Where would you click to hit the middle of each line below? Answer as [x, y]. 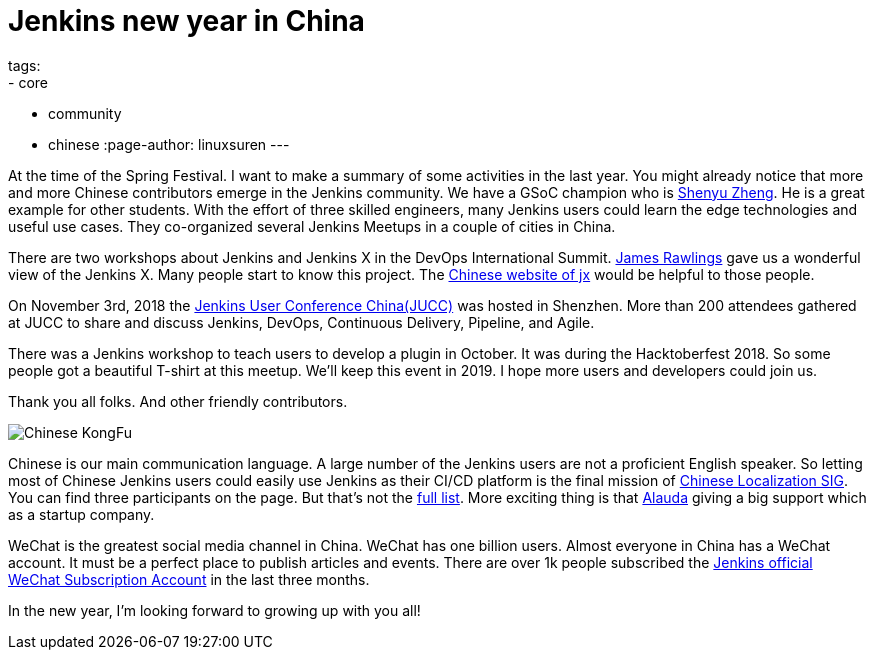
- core [28, 82]
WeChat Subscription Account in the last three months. [189, 579]
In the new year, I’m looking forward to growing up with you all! [214, 610]
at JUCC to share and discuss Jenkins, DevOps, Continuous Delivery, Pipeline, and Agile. [301, 322]
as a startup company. [81, 514]
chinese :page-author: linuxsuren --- [169, 144]
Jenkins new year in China [186, 21]
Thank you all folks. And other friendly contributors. [178, 401]
